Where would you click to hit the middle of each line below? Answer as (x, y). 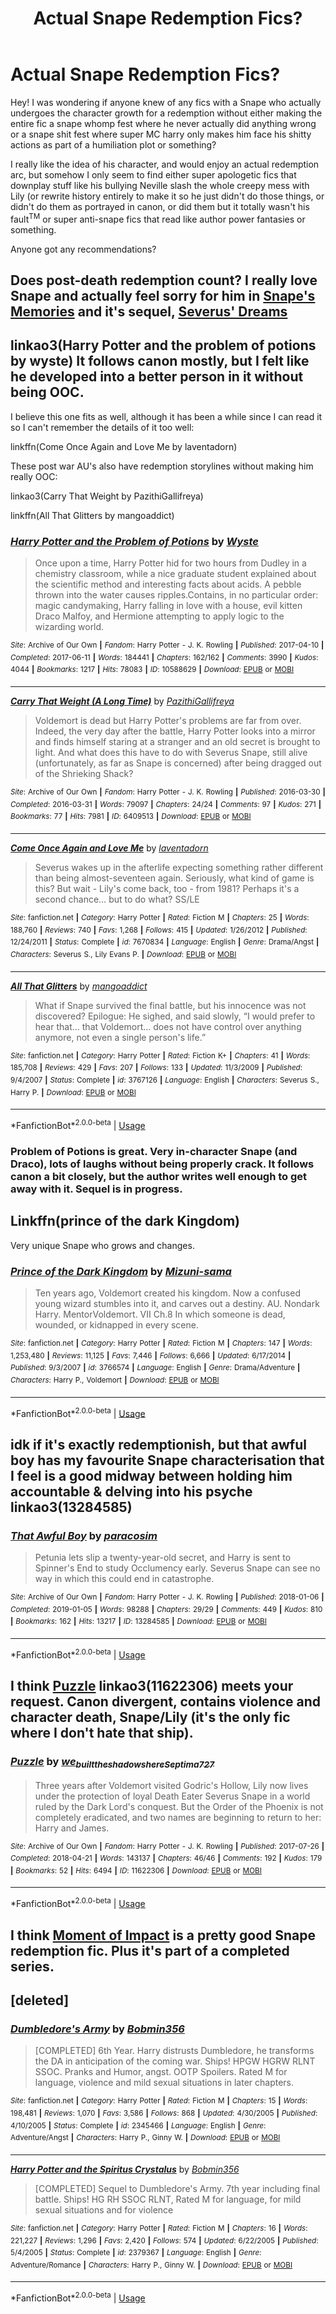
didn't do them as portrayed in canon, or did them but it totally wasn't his (160, 206)
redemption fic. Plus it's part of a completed (150, 1950)
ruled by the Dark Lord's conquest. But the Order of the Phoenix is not (179, 1806)
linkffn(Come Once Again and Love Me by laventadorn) (124, 446)
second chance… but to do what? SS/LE (117, 899)
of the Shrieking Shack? (84, 774)
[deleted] (40, 2000)
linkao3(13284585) (71, 1507)
